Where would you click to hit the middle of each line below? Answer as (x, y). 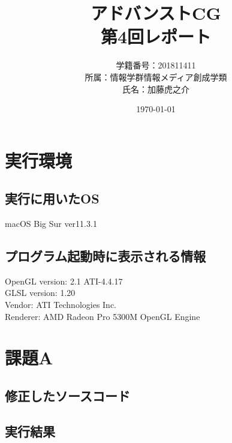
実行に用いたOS (52, 198)
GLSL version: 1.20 (40, 293)
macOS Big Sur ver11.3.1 (51, 224)
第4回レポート (156, 36)
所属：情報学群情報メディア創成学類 (156, 77)
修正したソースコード (67, 396)
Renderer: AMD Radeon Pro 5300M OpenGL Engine (103, 316)
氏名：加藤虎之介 (156, 89)
